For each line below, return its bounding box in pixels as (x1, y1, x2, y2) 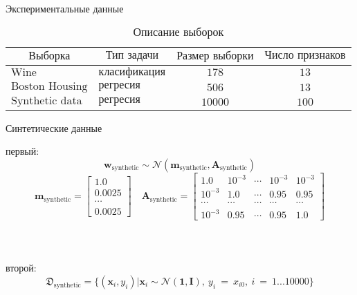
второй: (6, 260, 37, 275)
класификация (98, 66, 166, 77)
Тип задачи (105, 49, 159, 61)
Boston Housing (11, 80, 88, 92)
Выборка (28, 50, 71, 61)
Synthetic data (11, 95, 82, 106)
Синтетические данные (6, 120, 102, 135)
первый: (6, 144, 39, 158)
